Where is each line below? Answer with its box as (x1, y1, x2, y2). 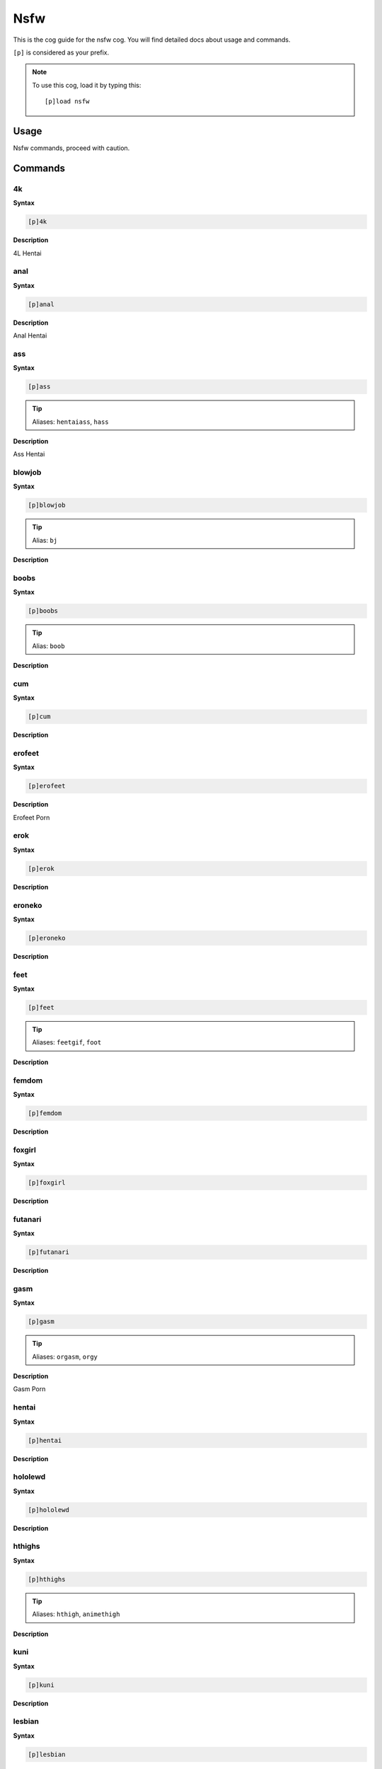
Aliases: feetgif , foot (32, 1038, 102, 1047)
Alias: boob (32, 641, 65, 650)
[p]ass (28, 383, 51, 391)
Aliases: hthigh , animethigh (32, 1610, 120, 1618)
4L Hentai (13, 248, 42, 258)
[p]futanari (28, 1248, 70, 1256)
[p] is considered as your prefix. (13, 48, 110, 57)
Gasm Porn (13, 1385, 46, 1393)
